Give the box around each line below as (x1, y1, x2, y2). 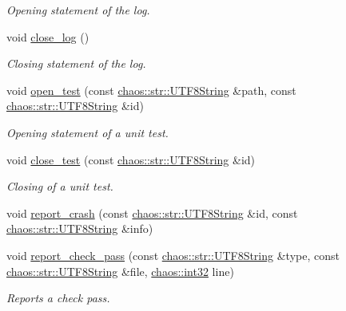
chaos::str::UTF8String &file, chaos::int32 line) (6, 262, 234, 279)
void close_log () (6, 28, 89, 45)
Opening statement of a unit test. (6, 124, 169, 140)
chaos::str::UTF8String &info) (6, 220, 153, 237)
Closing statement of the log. (6, 55, 146, 72)
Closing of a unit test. (6, 178, 113, 195)
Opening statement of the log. (6, 2, 150, 18)
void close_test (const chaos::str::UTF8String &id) (6, 151, 256, 167)
